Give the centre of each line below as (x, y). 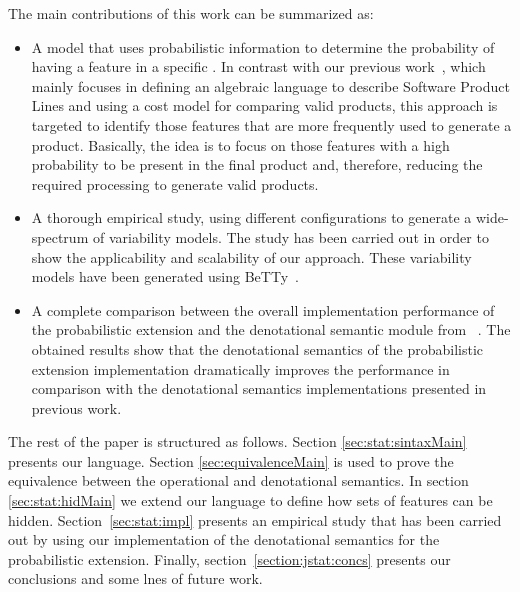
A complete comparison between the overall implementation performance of (263, 309)
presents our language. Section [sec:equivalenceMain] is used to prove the (231, 460)
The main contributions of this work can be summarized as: (191, 13)
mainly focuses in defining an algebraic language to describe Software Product (270, 85)
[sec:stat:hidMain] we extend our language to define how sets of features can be (250, 500)
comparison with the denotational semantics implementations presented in (259, 388)
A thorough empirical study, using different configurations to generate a (251, 217)
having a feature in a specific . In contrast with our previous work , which (258, 66)
